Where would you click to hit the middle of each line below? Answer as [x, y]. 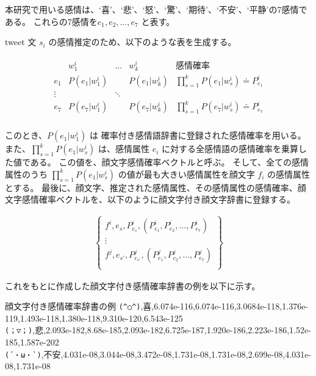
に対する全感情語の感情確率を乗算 [230, 149]
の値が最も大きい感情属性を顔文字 [186, 174]
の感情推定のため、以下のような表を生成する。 [142, 42]
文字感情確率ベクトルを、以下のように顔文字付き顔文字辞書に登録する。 [150, 199]
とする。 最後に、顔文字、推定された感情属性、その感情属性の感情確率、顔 [156, 187]
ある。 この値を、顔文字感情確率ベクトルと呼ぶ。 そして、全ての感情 [170, 162]
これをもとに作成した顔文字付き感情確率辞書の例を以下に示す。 [133, 285]
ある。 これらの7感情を [51, 21]
